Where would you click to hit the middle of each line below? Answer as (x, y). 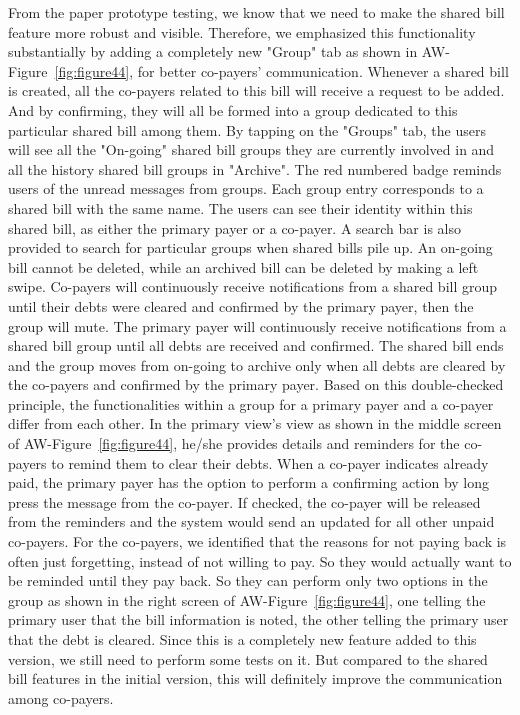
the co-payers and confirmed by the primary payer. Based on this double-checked (256, 384)
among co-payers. (61, 697)
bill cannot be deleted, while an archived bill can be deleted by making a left (243, 266)
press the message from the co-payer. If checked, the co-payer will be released (244, 501)
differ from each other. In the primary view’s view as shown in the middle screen (255, 423)
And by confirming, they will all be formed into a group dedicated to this (233, 109)
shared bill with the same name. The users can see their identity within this (240, 207)
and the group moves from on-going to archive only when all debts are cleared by (257, 364)
